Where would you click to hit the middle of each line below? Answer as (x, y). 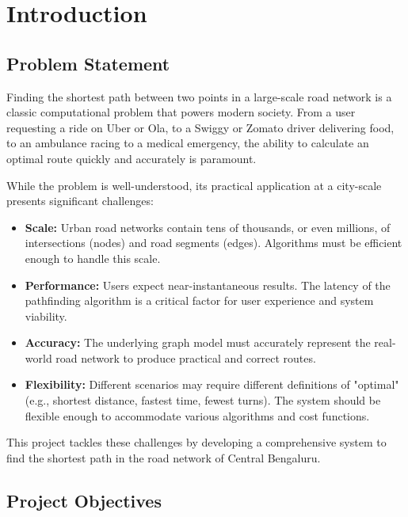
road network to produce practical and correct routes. (186, 357)
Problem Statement (88, 63)
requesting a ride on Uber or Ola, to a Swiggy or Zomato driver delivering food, (200, 127)
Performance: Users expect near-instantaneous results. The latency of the (208, 285)
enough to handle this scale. (93, 258)
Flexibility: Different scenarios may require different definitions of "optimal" (212, 384)
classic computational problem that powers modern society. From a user (181, 112)
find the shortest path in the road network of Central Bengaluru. (164, 457)
